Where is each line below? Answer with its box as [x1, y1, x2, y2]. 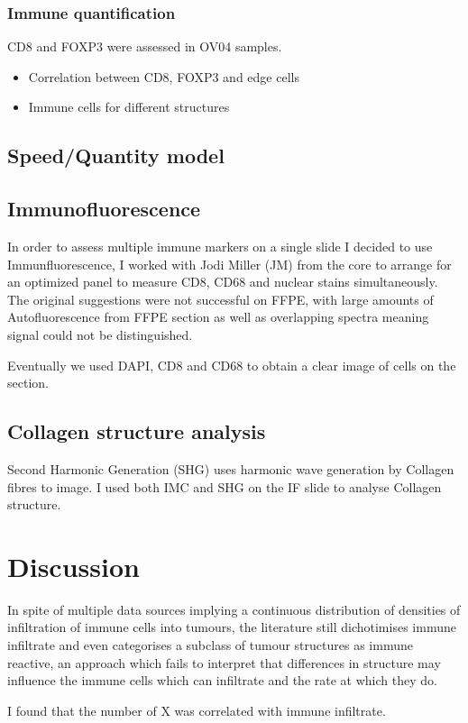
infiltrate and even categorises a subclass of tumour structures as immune [7, 636, 413, 654]
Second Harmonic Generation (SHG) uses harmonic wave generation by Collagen [7, 459, 454, 478]
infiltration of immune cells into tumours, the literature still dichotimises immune [7, 618, 456, 636]
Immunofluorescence [7, 195, 201, 223]
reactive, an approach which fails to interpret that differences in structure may [7, 653, 441, 672]
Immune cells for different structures [28, 97, 230, 116]
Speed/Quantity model [7, 142, 225, 169]
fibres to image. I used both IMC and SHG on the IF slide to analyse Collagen [7, 477, 442, 496]
